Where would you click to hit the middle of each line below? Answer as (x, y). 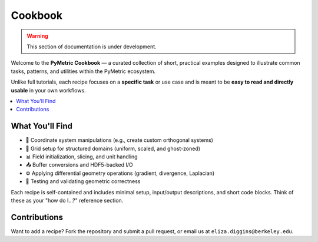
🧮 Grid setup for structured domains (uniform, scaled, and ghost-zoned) (113, 148)
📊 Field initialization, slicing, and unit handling (82, 157)
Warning (37, 36)
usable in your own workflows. (48, 90)
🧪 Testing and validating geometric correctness (83, 181)
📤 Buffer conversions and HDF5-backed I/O (79, 165)
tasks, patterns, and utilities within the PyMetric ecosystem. (83, 71)
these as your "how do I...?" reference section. (67, 200)
